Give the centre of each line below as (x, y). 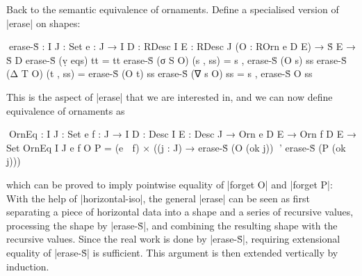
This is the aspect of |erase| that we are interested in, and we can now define (170, 96)
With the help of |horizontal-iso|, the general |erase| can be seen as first (158, 198)
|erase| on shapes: (43, 23)
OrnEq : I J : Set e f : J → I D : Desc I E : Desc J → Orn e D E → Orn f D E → (181, 134)
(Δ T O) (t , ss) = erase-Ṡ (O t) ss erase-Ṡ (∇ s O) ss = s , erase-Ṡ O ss (159, 73)
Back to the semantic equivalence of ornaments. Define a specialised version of (173, 9)
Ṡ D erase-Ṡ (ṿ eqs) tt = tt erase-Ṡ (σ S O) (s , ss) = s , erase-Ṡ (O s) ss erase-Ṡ (176, 59)
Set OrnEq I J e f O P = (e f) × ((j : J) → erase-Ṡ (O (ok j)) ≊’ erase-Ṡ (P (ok (176, 147)
